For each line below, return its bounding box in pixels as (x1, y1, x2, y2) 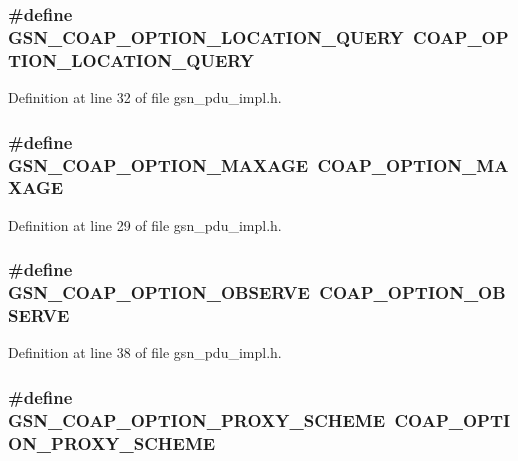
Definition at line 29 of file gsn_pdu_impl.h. (8, 214, 282, 235)
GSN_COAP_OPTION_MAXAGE (8, 152, 309, 177)
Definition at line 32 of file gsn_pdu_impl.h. (8, 87, 282, 108)
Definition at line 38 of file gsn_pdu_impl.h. (8, 342, 282, 363)
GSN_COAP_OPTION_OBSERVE (8, 280, 310, 305)
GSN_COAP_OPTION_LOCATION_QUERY (8, 24, 404, 49)
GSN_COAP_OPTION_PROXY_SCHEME (8, 407, 386, 432)
